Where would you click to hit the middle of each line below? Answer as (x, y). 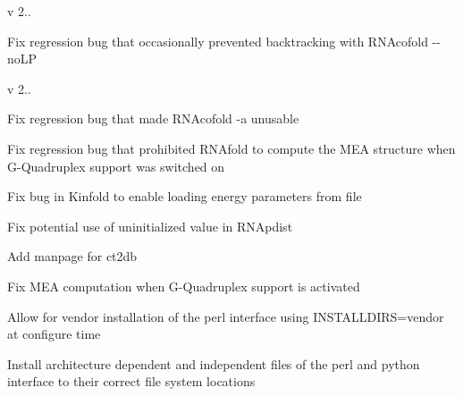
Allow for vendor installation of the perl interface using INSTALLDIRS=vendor (226, 316)
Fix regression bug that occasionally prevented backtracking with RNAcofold (218, 41)
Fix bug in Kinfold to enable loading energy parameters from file (185, 196)
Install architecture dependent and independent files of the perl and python (214, 363)
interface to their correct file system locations (131, 381)
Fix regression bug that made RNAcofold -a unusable (153, 118)
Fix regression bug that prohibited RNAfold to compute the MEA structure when (231, 148)
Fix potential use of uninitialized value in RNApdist (150, 226)
